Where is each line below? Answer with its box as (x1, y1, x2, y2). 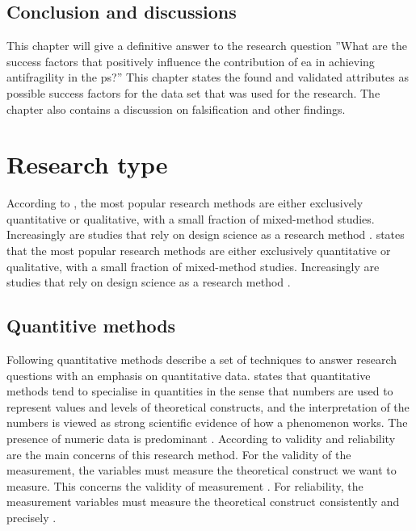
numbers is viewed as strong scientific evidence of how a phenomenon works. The (6, 414, 408, 431)
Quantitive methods (6, 313, 176, 338)
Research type (6, 148, 168, 181)
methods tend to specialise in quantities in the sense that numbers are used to (6, 383, 393, 399)
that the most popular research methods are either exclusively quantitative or (6, 242, 391, 259)
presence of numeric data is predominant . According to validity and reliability (6, 430, 396, 447)
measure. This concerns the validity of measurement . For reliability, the (6, 477, 363, 494)
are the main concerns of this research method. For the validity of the (6, 445, 351, 462)
